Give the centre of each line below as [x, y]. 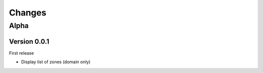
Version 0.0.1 [29, 41]
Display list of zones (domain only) [56, 62]
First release [21, 53]
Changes [28, 13]
